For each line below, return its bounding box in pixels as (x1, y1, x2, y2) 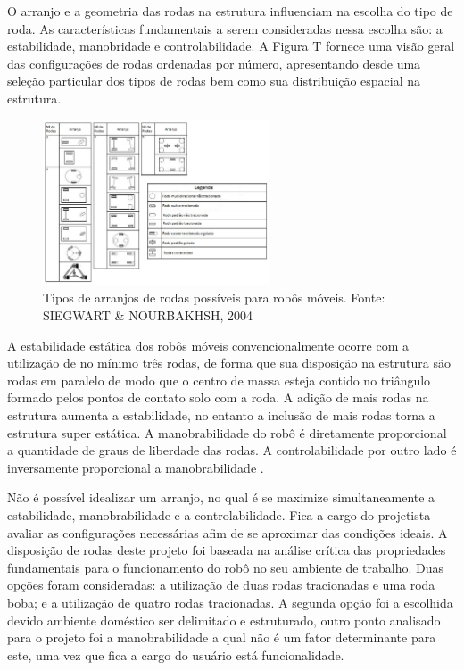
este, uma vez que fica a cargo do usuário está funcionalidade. (7, 645, 344, 664)
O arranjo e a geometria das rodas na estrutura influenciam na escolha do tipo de (7, 2, 453, 20)
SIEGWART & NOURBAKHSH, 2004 (43, 306, 253, 325)
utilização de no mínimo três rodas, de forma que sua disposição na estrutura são (7, 353, 451, 372)
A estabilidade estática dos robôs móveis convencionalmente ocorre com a (7, 335, 409, 354)
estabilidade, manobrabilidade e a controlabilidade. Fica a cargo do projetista (7, 506, 431, 524)
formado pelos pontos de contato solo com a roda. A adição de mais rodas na (7, 388, 429, 407)
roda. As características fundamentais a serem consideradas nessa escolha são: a (7, 19, 443, 37)
